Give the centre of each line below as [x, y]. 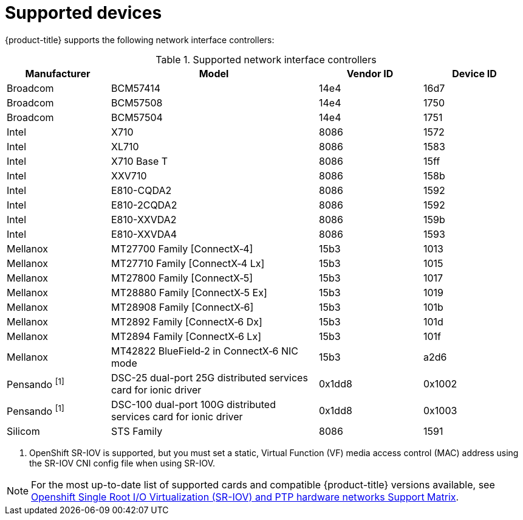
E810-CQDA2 [142, 190]
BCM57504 [137, 117]
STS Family [137, 431]
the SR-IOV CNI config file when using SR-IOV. [122, 463]
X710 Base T [140, 161]
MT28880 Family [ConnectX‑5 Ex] [189, 292]
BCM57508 [137, 102]
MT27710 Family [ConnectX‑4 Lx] [188, 263]
